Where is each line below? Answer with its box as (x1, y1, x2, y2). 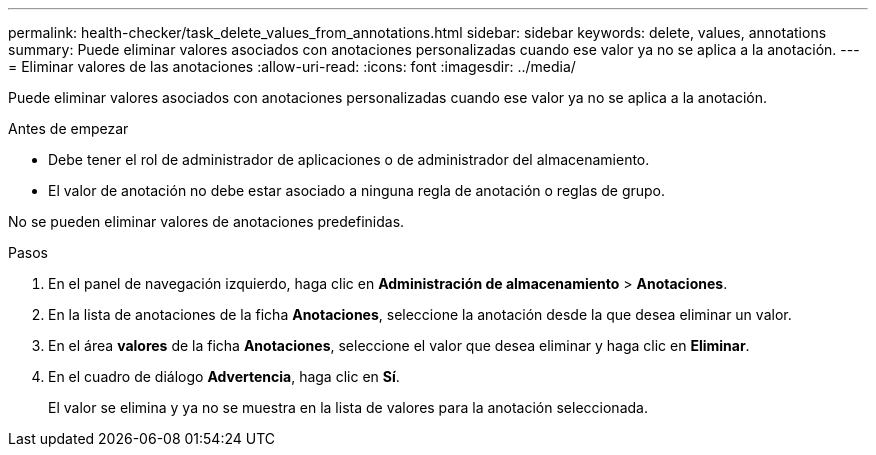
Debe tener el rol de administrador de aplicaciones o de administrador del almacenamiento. (48, 151, 650, 168)
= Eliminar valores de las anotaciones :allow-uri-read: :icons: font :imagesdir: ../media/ (8, 58, 576, 75)
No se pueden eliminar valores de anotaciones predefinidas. (8, 213, 405, 230)
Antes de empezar (8, 120, 129, 137)
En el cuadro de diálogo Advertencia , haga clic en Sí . (48, 368, 400, 385)
